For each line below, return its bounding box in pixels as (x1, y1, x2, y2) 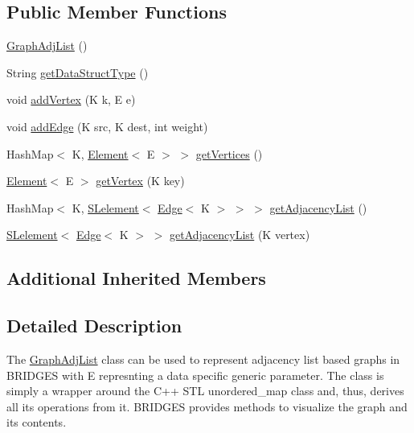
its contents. (6, 414, 67, 431)
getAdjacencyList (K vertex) (169, 226, 310, 243)
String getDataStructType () (6, 64, 149, 80)
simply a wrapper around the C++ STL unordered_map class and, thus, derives (6, 382, 404, 399)
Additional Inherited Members (6, 266, 266, 291)
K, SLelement (72, 199, 139, 216)
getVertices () (195, 145, 263, 162)
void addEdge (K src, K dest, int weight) (6, 118, 208, 134)
